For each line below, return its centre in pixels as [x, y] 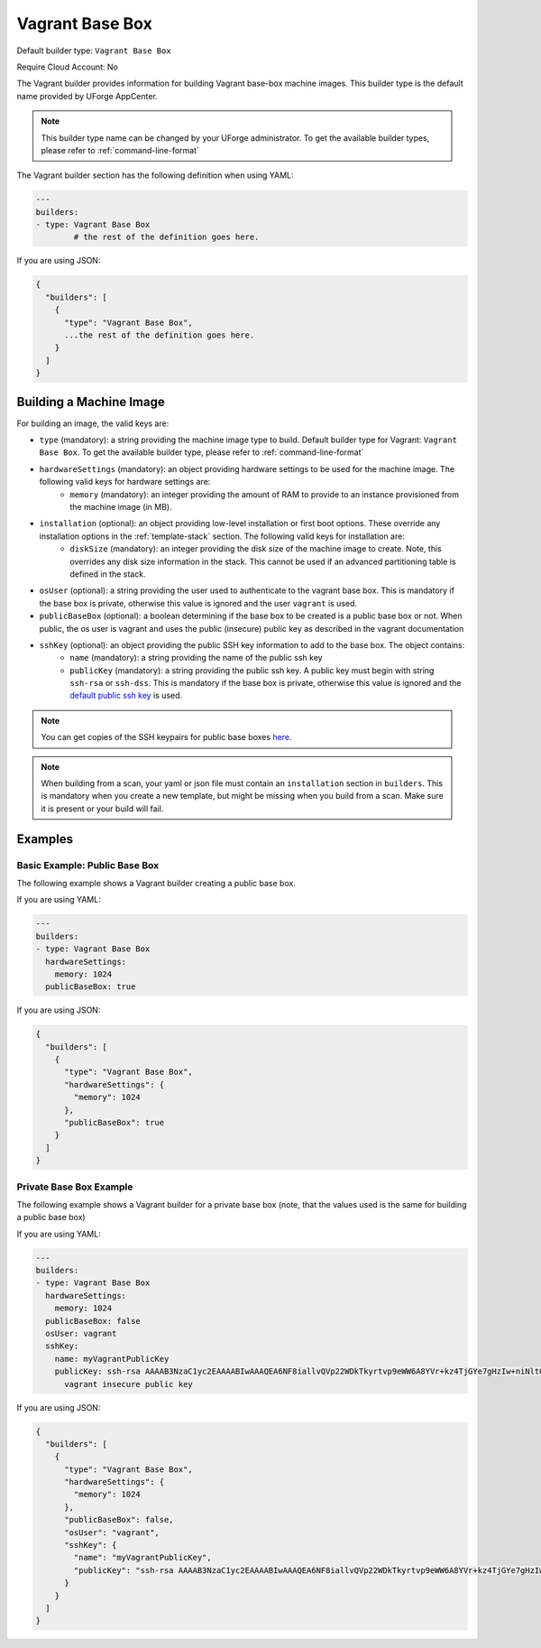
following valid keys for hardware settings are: [125, 482]
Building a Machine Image [91, 402]
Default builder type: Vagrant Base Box [94, 51]
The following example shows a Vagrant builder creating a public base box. [156, 883]
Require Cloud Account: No [68, 67]
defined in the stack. [108, 574]
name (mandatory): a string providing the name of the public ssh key [197, 658]
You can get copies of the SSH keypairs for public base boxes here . [166, 737]
